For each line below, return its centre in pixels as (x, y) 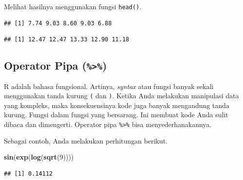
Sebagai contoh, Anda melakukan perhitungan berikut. (86, 140)
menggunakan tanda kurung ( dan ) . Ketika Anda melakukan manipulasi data (121, 96)
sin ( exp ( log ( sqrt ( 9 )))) (39, 157)
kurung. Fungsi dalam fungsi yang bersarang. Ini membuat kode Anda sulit (116, 115)
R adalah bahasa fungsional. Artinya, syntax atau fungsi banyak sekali (109, 86)
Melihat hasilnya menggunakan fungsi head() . (73, 6)
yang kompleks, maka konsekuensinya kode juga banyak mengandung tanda (117, 105)
